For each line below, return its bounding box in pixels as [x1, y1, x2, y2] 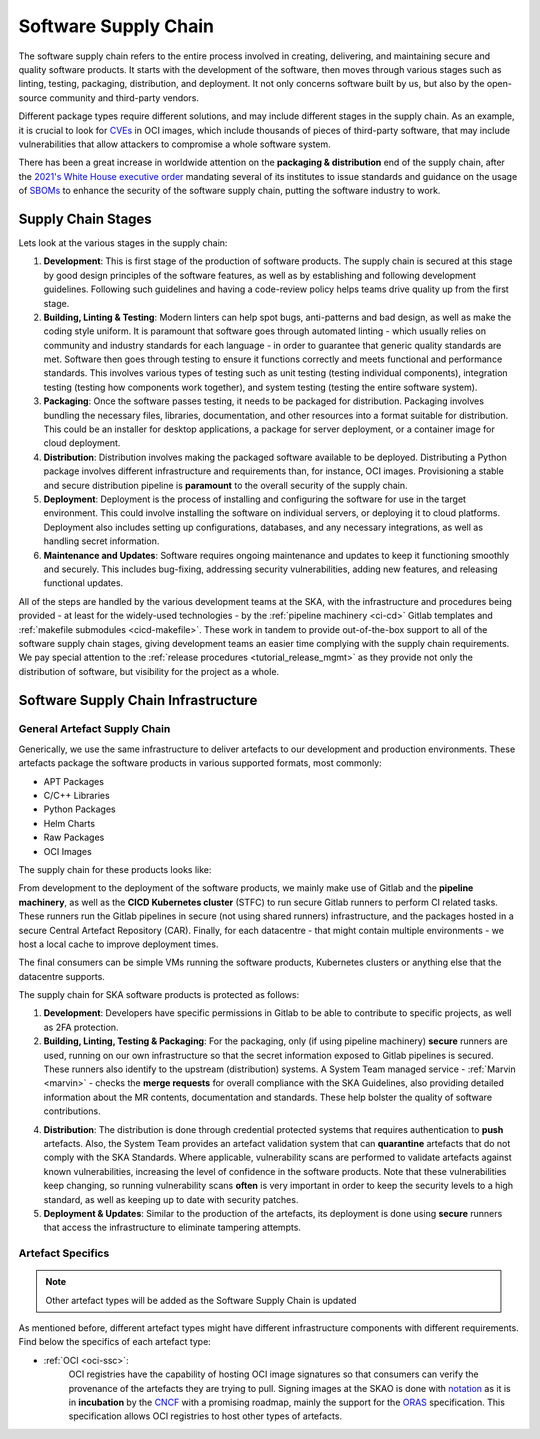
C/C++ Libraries [43, 790, 110, 802]
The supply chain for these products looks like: [18, 863, 212, 875]
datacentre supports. [18, 970, 105, 982]
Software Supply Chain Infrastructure [18, 691, 258, 709]
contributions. [43, 1105, 101, 1117]
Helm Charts [43, 817, 95, 829]
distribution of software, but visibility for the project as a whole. [18, 665, 280, 677]
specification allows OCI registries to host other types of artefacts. [68, 1410, 343, 1422]
